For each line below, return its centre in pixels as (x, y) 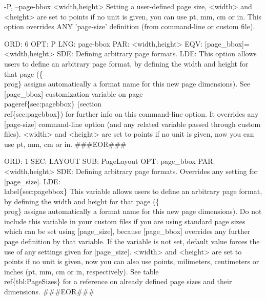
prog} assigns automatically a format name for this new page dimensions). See (127, 84)
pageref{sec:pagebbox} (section (53, 104)
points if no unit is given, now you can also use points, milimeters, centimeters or (132, 261)
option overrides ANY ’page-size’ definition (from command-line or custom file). (130, 26)
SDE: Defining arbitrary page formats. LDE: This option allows (157, 53)
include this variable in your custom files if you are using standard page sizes (125, 221)
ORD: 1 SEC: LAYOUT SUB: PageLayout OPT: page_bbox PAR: (110, 161)
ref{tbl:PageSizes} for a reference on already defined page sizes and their (118, 281)
